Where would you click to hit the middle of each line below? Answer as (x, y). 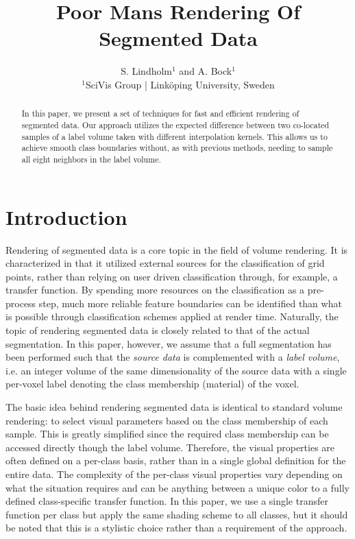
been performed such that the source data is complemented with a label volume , (173, 357)
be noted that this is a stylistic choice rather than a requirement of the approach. (176, 528)
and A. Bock (206, 71)
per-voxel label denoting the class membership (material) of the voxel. (152, 384)
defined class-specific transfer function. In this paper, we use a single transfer (167, 501)
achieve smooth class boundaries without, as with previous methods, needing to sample (177, 148)
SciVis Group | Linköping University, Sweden (180, 84)
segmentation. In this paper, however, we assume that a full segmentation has (169, 343)
